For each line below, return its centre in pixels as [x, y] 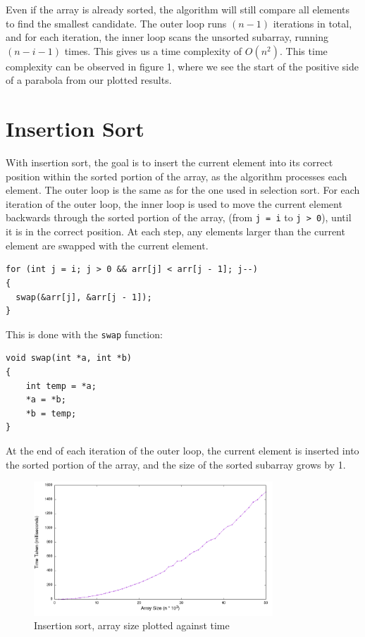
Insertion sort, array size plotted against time [132, 625]
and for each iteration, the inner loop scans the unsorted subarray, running [167, 37]
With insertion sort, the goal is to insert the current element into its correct [169, 162]
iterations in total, [313, 23]
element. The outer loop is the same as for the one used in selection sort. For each [183, 190]
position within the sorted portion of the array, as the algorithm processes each [177, 176]
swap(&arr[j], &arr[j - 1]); [84, 297]
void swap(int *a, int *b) [69, 358]
